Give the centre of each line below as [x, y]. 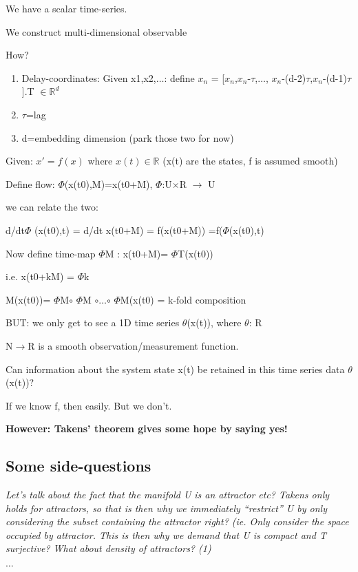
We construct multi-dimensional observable [96, 31]
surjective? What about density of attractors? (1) [108, 548]
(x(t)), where [214, 322]
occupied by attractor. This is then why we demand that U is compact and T [166, 534]
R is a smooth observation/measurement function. [133, 345]
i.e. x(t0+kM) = [40, 276]
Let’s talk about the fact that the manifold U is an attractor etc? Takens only [168, 495]
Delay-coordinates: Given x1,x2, [89, 77]
